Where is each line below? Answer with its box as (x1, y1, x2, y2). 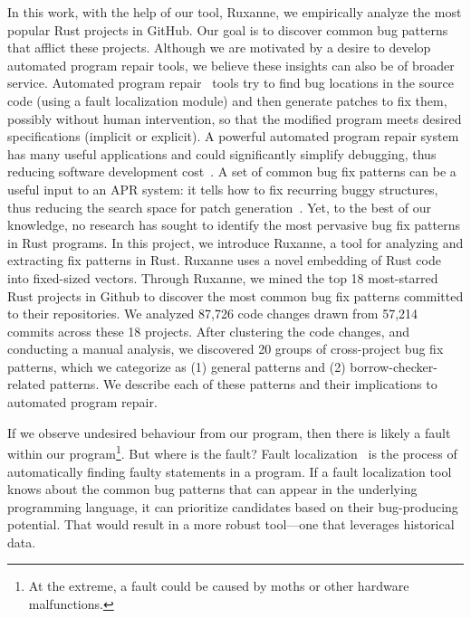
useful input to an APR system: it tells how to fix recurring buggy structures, (7, 179, 438, 198)
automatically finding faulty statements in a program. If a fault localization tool (7, 461, 452, 480)
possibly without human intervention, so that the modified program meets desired (7, 109, 462, 128)
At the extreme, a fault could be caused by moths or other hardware (28, 576, 409, 595)
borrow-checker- (350, 357, 437, 376)
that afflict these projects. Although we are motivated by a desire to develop (7, 38, 431, 57)
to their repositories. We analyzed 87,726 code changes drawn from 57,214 (7, 304, 418, 323)
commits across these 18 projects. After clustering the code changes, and (7, 321, 409, 340)
